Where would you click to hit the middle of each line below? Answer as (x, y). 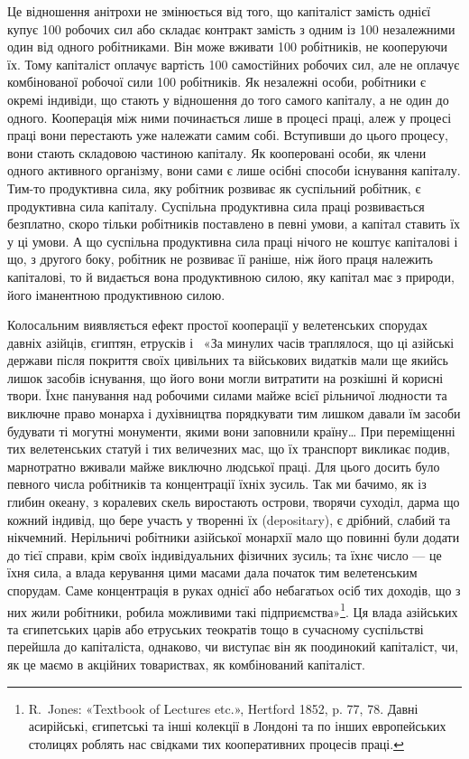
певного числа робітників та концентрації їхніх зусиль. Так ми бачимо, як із (217, 484)
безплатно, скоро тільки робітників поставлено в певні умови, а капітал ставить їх (234, 224)
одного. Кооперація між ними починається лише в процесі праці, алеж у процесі (230, 117)
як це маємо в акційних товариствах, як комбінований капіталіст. (186, 665)
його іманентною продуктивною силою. (116, 294)
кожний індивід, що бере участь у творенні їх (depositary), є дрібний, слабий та (229, 519)
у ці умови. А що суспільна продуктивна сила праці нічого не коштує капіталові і (233, 241)
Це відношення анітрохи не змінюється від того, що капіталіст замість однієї (219, 11)
